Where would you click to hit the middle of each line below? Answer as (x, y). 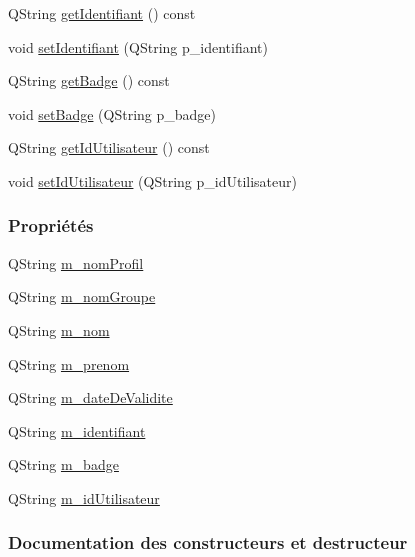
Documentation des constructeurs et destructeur (208, 542)
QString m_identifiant (77, 430)
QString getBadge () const (89, 80)
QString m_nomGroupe (82, 296)
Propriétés (51, 225)
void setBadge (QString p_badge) (112, 113)
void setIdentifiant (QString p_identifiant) (138, 46)
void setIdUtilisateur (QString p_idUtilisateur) (152, 180)
